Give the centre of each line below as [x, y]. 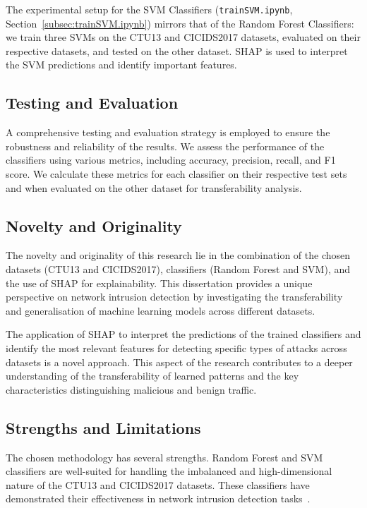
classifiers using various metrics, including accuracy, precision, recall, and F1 [171, 160]
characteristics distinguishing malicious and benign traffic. [131, 389]
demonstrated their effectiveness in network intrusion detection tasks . [158, 498]
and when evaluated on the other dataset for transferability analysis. [154, 187]
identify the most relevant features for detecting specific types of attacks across [176, 347]
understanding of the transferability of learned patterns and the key [152, 376]
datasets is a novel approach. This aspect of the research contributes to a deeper [179, 362]
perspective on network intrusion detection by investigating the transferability [174, 297]
